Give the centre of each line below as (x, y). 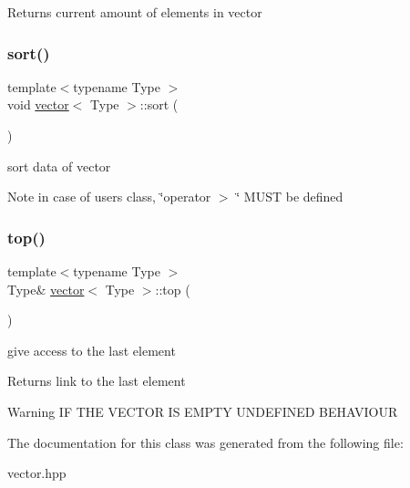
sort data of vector (59, 166)
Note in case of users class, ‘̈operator (109, 197)
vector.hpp (37, 473)
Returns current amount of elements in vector (135, 12)
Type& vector (46, 289)
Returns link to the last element (97, 381)
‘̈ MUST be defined (290, 197)
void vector (38, 104)
